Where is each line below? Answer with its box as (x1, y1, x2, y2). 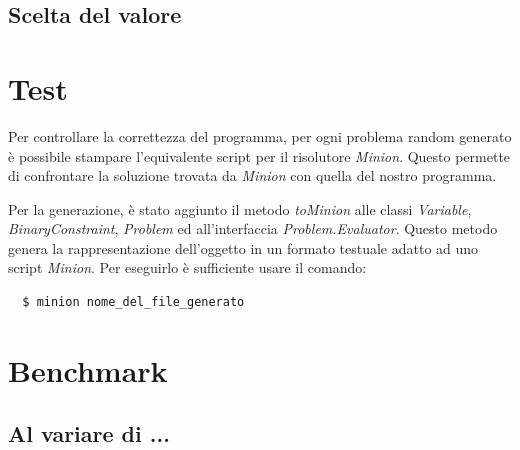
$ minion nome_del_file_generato (22, 295, 245, 310)
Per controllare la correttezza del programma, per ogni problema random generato (8, 125, 512, 146)
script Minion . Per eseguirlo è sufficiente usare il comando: (8, 257, 367, 278)
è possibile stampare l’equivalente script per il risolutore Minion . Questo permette (8, 145, 511, 166)
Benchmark (8, 349, 168, 390)
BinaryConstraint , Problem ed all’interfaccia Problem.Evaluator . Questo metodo (8, 218, 498, 239)
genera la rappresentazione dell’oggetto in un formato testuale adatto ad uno (8, 237, 479, 258)
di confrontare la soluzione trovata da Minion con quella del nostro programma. (8, 165, 497, 186)
